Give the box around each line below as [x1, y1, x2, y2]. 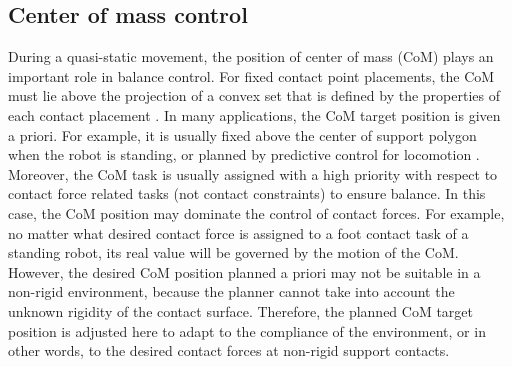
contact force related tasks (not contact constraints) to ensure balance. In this [8, 183, 486, 204]
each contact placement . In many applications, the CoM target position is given [8, 104, 501, 125]
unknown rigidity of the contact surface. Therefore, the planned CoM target [8, 300, 474, 321]
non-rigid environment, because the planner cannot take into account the [8, 281, 455, 302]
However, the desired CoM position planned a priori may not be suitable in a [8, 261, 481, 282]
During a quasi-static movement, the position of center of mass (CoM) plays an [8, 46, 494, 67]
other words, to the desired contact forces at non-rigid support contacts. [8, 340, 450, 361]
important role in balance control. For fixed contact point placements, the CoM [8, 65, 495, 86]
